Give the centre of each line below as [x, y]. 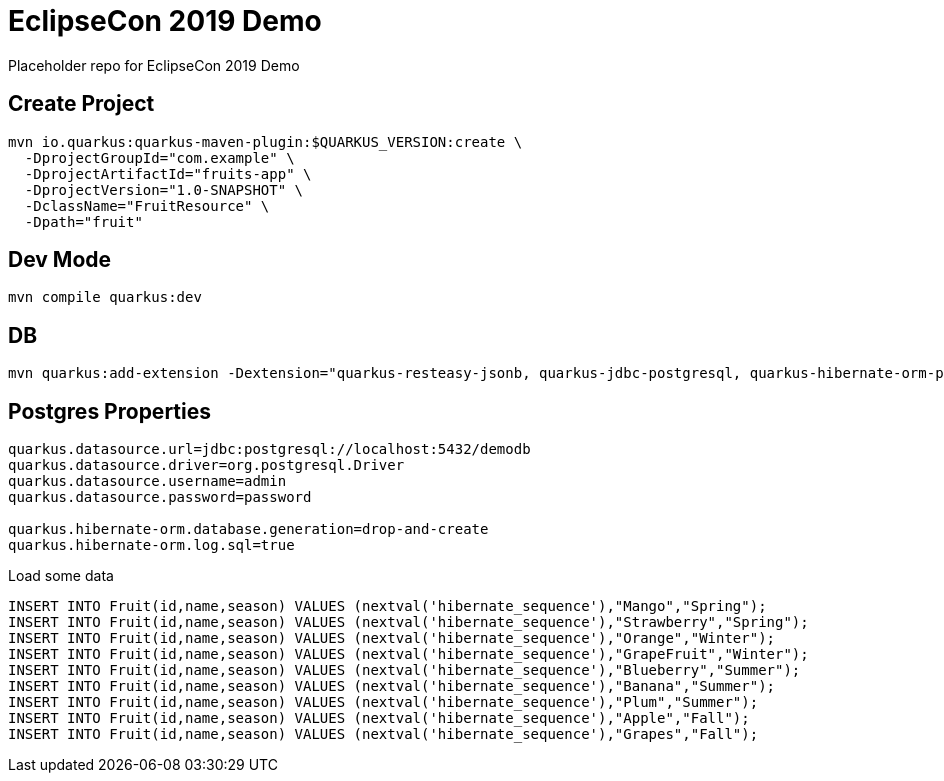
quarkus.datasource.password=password [160, 497]
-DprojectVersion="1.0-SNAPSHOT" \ [164, 189]
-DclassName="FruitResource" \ [147, 205]
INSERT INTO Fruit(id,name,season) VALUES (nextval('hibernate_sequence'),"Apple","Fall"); [379, 718]
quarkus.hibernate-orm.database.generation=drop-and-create [248, 529]
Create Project [81, 104]
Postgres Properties [109, 411]
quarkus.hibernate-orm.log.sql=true [151, 545]
